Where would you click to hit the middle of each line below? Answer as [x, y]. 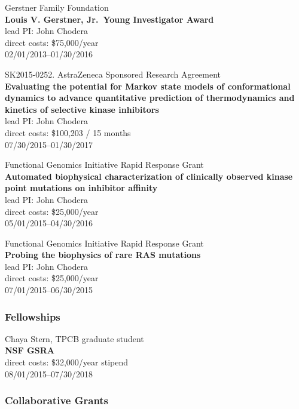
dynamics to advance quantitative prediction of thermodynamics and [150, 98]
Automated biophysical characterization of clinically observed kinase [149, 176]
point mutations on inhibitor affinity [81, 188]
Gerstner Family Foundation [57, 7]
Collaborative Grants [57, 400]
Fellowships [33, 316]
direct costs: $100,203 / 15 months [68, 132]
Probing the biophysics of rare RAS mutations [103, 255]
